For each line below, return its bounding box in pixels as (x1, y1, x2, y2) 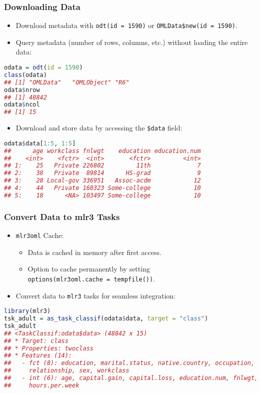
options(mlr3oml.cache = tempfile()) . (27, 273, 155, 283)
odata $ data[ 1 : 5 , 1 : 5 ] (4, 139, 76, 147)
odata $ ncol (4, 101, 40, 108)
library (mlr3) (4, 307, 51, 315)
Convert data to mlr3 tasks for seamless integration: (15, 290, 176, 300)
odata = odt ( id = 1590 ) (4, 64, 83, 71)
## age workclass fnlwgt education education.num (4, 147, 201, 154)
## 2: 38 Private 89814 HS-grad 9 (4, 169, 201, 177)
